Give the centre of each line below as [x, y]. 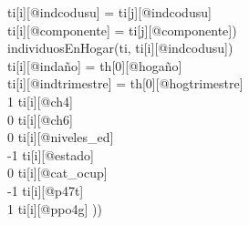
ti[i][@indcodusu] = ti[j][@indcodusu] [109, 12]
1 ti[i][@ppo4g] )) [55, 208]
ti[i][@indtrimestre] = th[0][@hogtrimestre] [125, 83]
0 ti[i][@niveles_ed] [61, 137]
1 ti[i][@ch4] [40, 101]
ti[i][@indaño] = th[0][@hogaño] [95, 65]
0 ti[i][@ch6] [40, 119]
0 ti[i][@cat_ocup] [57, 173]
